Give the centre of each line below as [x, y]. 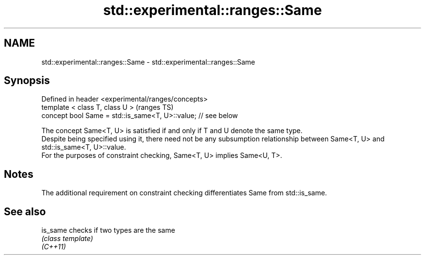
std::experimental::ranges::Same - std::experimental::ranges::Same [148, 62]
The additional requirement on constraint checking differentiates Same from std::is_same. [184, 193]
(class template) [67, 239]
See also [25, 211]
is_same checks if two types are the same [108, 230]
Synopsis [27, 81]
